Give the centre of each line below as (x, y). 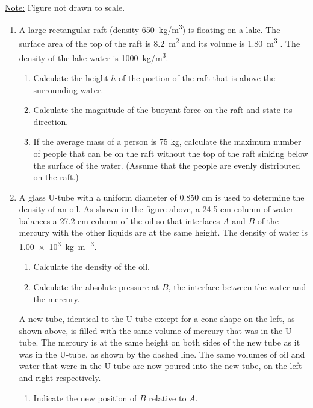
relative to (168, 397)
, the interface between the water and (237, 286)
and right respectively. (60, 378)
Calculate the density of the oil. (91, 266)
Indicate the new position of (85, 397)
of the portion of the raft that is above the (197, 77)
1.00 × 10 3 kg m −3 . (58, 245)
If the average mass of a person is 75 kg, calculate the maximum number (167, 142)
